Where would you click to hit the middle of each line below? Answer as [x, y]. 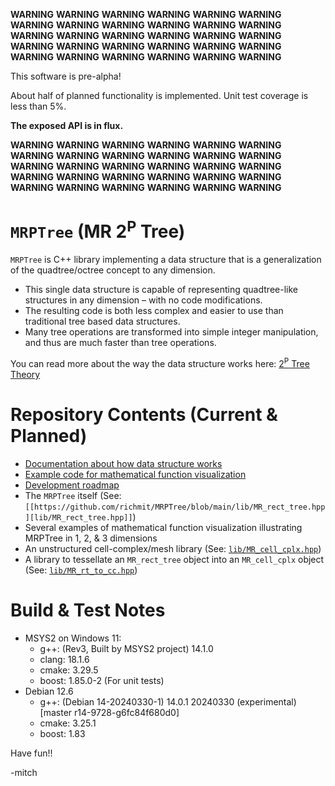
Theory [25, 374]
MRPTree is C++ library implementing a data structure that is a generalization [166, 260]
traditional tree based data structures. [102, 321]
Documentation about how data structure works [123, 463]
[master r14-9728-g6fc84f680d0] [109, 712]
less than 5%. [38, 106]
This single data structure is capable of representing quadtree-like [161, 290]
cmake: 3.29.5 [69, 670]
